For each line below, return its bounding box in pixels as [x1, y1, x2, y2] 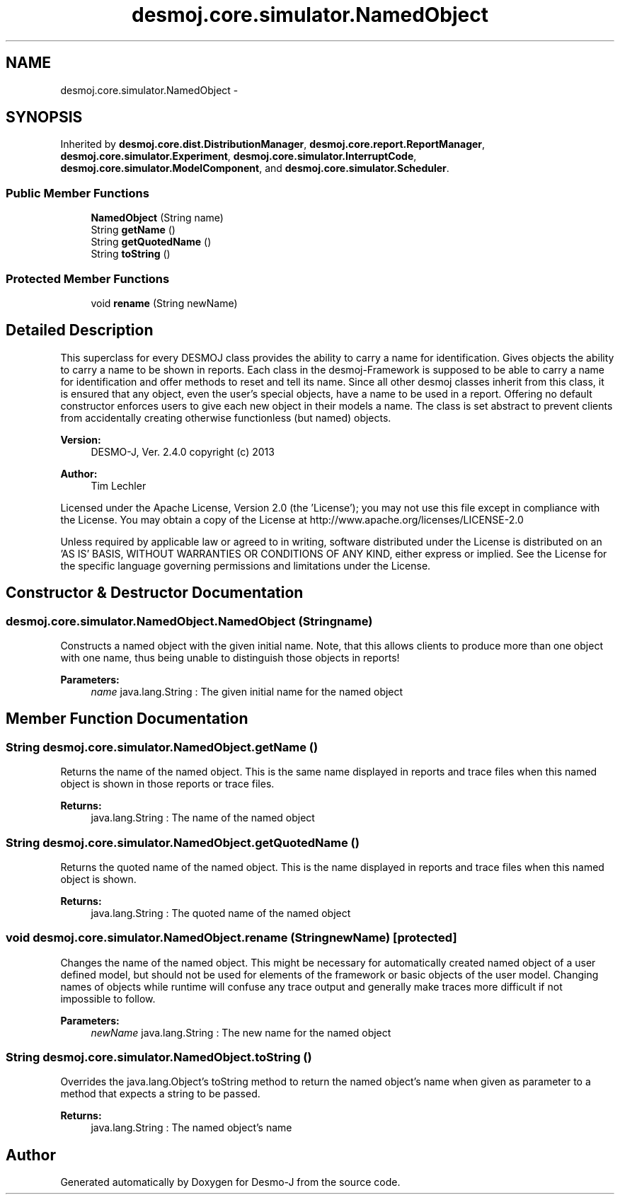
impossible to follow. [60, 992, 156, 1005]
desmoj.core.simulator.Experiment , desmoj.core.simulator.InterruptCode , [60, 150, 417, 163]
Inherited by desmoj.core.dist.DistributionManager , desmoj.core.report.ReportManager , [60, 138, 486, 151]
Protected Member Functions [6, 271, 170, 286]
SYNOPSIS [6, 108, 83, 127]
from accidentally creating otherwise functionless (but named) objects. [60, 411, 391, 424]
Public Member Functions [6, 185, 149, 200]
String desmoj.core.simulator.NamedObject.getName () [6, 739, 318, 754]
